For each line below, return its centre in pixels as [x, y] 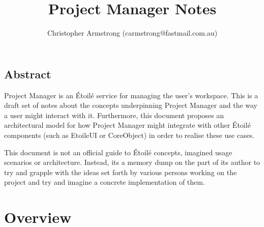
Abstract [28, 74]
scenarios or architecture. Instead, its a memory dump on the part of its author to [132, 162]
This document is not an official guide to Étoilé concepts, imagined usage [118, 152]
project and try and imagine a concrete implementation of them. [105, 182]
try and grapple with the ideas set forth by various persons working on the [121, 172]
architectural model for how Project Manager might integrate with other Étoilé [127, 125]
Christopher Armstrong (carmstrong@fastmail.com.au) [132, 33]
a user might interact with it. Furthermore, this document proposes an [114, 115]
